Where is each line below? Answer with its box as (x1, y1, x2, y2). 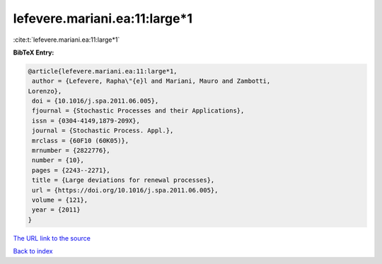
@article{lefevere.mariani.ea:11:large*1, (28, 67, 178, 75)
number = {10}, (32, 156, 85, 164)
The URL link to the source (13, 234, 91, 242)
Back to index (13, 247, 53, 256)
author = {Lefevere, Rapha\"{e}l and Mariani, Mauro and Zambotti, (32, 77, 271, 85)
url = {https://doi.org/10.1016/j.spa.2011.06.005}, (32, 186, 219, 194)
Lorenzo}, (28, 87, 62, 95)
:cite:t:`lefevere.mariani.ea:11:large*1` (13, 35, 120, 44)
